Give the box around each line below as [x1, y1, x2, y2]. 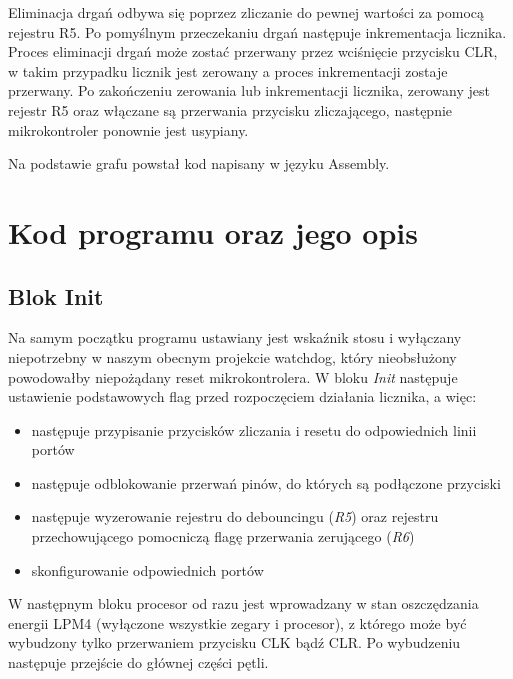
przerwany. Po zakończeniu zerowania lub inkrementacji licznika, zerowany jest [8, 80, 490, 101]
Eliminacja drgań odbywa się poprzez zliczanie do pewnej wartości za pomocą [8, 2, 485, 22]
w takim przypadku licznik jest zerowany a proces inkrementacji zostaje [8, 60, 448, 81]
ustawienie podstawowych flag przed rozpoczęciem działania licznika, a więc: [8, 386, 477, 407]
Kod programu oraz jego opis [8, 211, 418, 252]
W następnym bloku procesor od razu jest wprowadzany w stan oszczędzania [8, 593, 479, 614]
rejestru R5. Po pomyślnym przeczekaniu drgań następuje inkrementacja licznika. [8, 21, 507, 42]
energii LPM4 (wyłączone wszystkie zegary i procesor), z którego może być [8, 612, 467, 633]
